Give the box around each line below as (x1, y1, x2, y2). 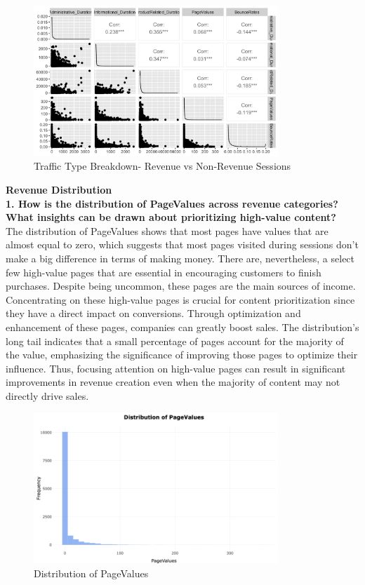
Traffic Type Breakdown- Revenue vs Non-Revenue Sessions (34, 159, 291, 173)
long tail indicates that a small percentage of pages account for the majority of (6, 333, 344, 348)
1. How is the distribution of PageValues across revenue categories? (6, 196, 338, 210)
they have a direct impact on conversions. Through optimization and (6, 306, 301, 321)
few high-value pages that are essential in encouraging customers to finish (6, 264, 321, 279)
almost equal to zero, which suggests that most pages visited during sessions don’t (6, 237, 359, 252)
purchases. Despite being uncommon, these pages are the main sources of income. (6, 278, 356, 293)
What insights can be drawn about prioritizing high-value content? (6, 210, 336, 224)
